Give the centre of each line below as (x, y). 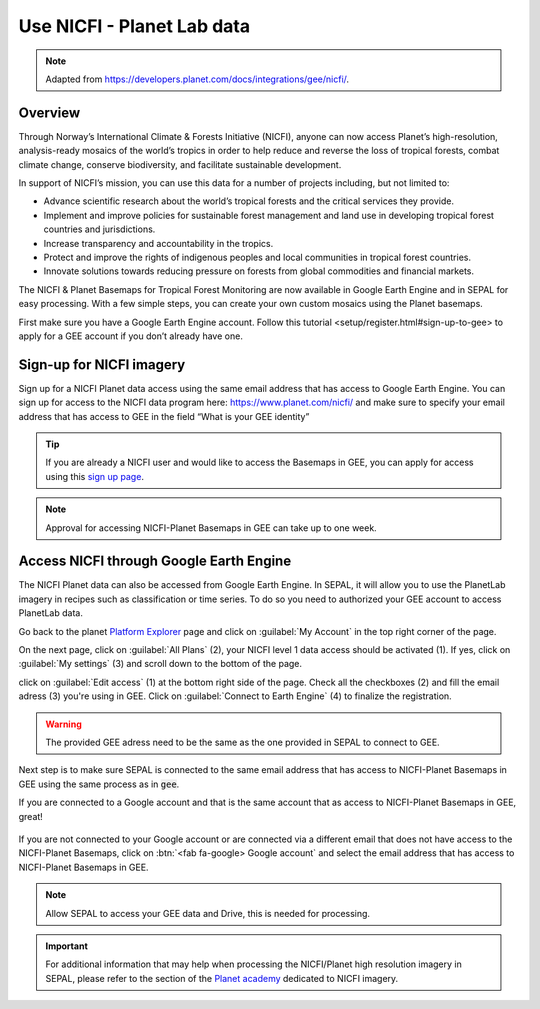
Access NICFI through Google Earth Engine (155, 561)
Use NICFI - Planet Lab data (134, 26)
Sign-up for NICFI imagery (102, 364)
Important (67, 946)
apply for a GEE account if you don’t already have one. (131, 336)
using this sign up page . (95, 476)
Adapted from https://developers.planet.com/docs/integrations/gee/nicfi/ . (197, 79)
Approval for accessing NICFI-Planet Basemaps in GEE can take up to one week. (211, 527)
